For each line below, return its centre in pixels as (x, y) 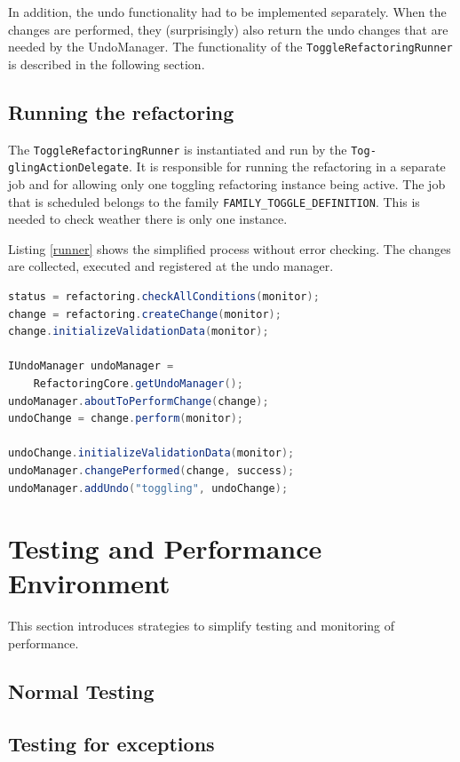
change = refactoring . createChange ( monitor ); (145, 314)
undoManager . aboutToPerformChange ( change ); (139, 401)
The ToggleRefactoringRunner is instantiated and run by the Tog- (192, 149)
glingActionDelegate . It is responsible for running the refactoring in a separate (227, 167)
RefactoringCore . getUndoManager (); (138, 383)
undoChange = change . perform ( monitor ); (126, 419)
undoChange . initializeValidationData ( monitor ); (151, 453)
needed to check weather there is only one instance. (148, 219)
